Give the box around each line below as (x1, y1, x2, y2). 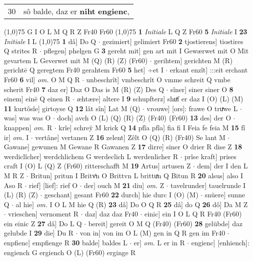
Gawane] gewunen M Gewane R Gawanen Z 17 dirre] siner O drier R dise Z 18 (4, 142, 242, 152)
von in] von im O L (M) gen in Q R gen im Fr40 (80, 228, 225, 238)
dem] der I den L (197, 161, 248, 171)
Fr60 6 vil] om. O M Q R (4, 74, 80, 84)
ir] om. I (4, 132, 29, 142)
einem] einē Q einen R (4, 94, 70, 104)
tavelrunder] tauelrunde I (170, 180, 246, 190)
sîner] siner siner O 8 (170, 84, 233, 94)
